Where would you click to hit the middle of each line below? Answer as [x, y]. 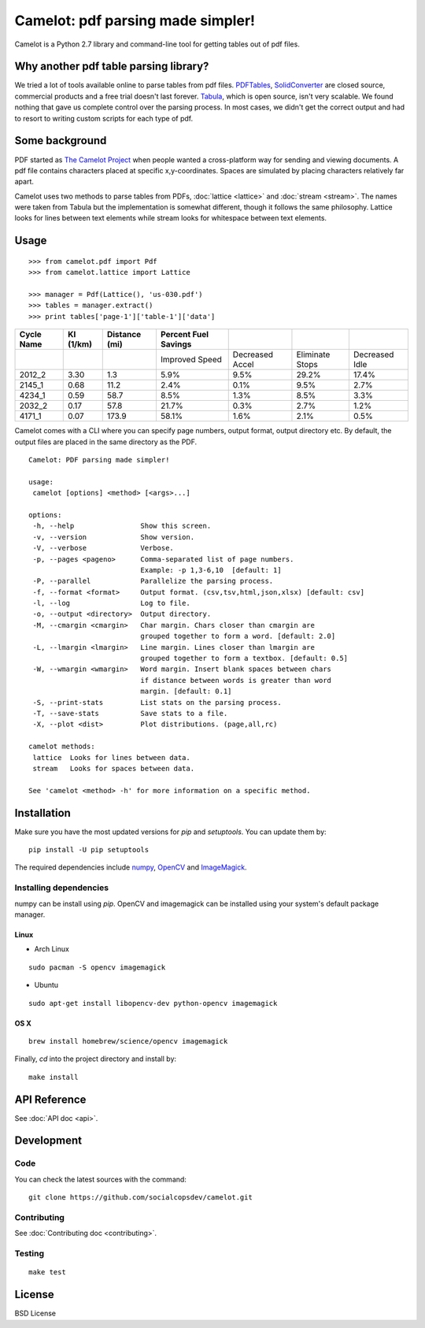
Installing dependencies [62, 888]
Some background [61, 141]
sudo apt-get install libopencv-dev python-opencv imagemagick [153, 1003]
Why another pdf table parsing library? [112, 67]
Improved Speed [191, 360]
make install [54, 1077]
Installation [42, 812]
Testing [30, 1254]
